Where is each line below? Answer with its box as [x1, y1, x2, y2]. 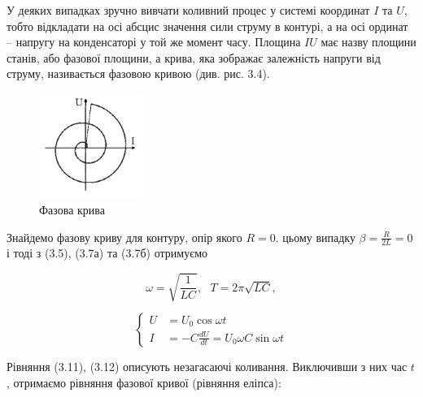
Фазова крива [39, 201, 105, 218]
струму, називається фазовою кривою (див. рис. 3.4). [7, 65, 270, 82]
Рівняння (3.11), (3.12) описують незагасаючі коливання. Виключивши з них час [7, 358, 408, 375]
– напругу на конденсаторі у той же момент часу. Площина [7, 33, 301, 50]
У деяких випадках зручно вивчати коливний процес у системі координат [7, 2, 370, 18]
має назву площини [321, 33, 416, 50]
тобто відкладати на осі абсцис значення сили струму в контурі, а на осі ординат [7, 17, 408, 34]
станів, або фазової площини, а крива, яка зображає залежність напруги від [7, 49, 381, 66]
